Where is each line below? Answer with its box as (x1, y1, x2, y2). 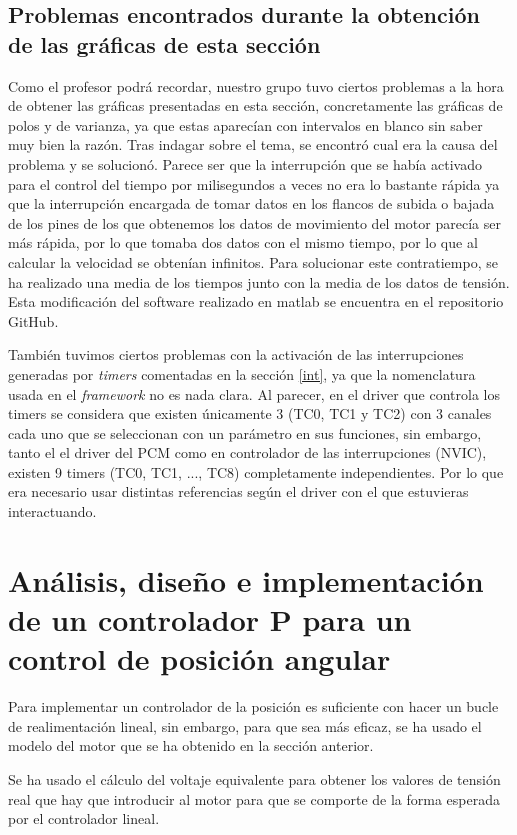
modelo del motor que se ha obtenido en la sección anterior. (8, 735, 374, 756)
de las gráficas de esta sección (8, 28, 321, 59)
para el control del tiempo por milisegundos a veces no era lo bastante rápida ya (8, 173, 500, 194)
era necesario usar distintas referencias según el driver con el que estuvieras (8, 481, 469, 502)
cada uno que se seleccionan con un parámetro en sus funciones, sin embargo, (8, 422, 482, 443)
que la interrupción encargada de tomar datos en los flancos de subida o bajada (8, 193, 495, 214)
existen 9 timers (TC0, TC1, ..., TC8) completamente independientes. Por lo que (8, 461, 504, 482)
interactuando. (8, 501, 97, 522)
